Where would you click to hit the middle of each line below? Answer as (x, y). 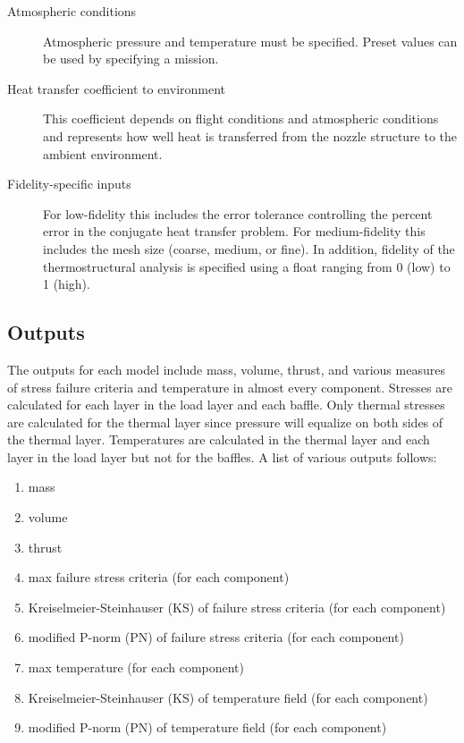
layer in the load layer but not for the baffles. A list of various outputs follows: (222, 456)
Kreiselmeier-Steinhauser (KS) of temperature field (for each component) (228, 697)
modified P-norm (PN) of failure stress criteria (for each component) (216, 637)
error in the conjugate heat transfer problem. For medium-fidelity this (234, 231)
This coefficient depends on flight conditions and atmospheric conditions (241, 118)
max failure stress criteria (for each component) (159, 577)
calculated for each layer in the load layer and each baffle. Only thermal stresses (226, 405)
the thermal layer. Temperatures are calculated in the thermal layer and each (219, 439)
